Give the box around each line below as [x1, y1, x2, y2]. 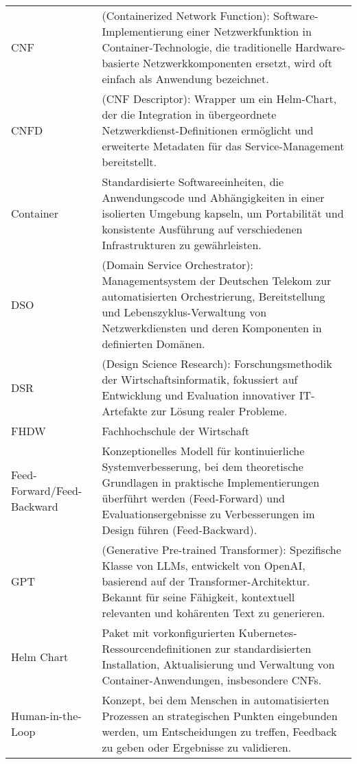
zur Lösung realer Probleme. [151, 403, 288, 419]
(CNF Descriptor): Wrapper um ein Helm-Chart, [102, 91, 337, 106]
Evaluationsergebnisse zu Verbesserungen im [102, 506, 315, 522]
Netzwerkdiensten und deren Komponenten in [102, 320, 322, 336]
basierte [102, 55, 139, 71]
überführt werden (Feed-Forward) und [102, 490, 285, 506]
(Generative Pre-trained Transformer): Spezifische [102, 542, 341, 557]
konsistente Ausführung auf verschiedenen [102, 221, 303, 237]
